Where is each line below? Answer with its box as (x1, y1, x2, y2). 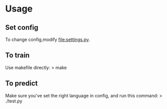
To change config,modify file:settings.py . (5, 36, 90, 42)
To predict (5, 79, 38, 88)
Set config (5, 23, 39, 32)
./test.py (5, 98, 23, 104)
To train (5, 51, 30, 60)
